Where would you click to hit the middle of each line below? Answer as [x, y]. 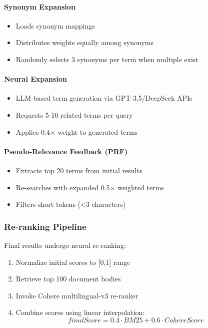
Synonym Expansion [40, 6]
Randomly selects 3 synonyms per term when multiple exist [107, 59]
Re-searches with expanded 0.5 [63, 187]
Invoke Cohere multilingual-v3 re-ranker [77, 295]
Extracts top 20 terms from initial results [79, 170]
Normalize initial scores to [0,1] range [73, 262]
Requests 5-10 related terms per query [74, 114]
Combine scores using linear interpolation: [80, 312]
